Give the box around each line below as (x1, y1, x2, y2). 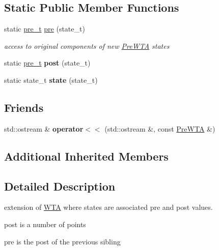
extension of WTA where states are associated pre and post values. (4, 202, 213, 212)
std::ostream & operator (4, 123, 84, 134)
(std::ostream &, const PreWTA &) (104, 123, 215, 134)
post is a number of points (4, 218, 86, 229)
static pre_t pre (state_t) (4, 23, 85, 34)
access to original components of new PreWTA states (4, 40, 170, 51)
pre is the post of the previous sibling (4, 236, 121, 246)
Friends (4, 99, 44, 115)
